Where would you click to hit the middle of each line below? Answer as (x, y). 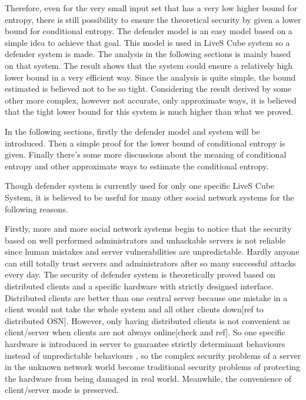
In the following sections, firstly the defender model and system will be (132, 131)
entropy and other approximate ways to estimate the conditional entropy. (137, 166)
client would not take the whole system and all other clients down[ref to (134, 309)
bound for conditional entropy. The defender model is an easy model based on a (149, 31)
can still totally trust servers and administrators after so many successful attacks (150, 263)
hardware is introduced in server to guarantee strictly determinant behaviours (145, 344)
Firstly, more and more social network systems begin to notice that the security (148, 229)
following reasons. (36, 209)
